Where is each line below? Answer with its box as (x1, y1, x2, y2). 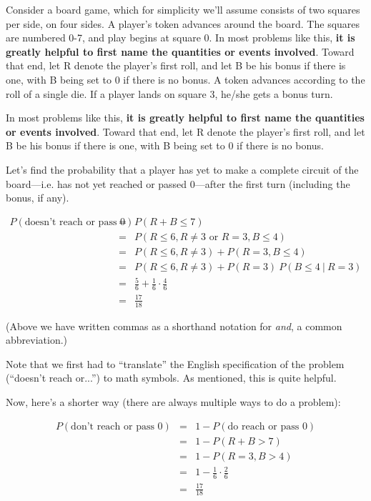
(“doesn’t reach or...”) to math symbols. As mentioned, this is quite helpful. (6, 370, 337, 385)
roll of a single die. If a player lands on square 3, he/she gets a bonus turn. (6, 86, 333, 101)
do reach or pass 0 (227, 421, 307, 432)
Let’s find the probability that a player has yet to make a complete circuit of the (6, 162, 359, 177)
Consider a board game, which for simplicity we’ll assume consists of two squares (6, 2, 360, 16)
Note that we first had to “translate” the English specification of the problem (6, 356, 345, 371)
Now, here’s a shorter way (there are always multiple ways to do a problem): (6, 394, 341, 409)
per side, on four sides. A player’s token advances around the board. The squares (6, 16, 360, 31)
